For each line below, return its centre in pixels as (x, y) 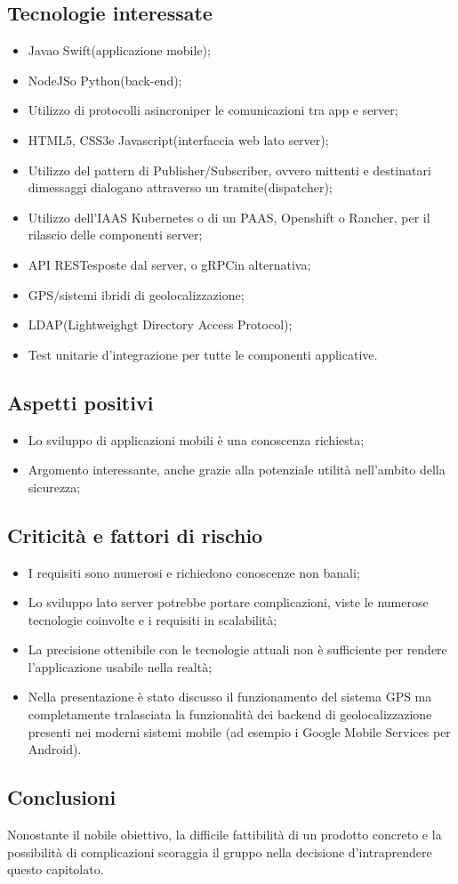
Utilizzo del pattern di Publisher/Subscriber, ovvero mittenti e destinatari (229, 170)
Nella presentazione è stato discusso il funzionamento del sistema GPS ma (230, 697)
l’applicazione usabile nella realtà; (120, 666)
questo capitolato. (56, 869)
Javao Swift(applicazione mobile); (119, 50)
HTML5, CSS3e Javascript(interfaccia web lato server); (178, 139)
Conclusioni (62, 797)
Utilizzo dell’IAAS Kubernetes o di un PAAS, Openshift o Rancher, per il (229, 217)
